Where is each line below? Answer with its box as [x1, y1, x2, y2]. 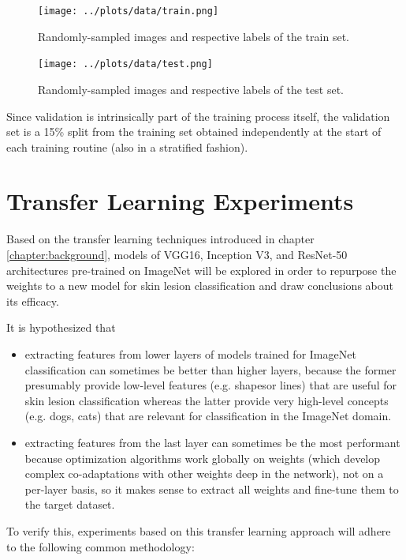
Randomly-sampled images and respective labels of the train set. [38, 28, 349, 44]
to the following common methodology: [6, 538, 195, 554]
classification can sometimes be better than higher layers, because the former [24, 361, 397, 378]
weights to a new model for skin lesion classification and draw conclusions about [6, 277, 393, 294]
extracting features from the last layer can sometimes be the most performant [24, 434, 400, 450]
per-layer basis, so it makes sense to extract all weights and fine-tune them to [24, 480, 399, 497]
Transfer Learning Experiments [6, 185, 354, 217]
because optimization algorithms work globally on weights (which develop [24, 449, 381, 466]
